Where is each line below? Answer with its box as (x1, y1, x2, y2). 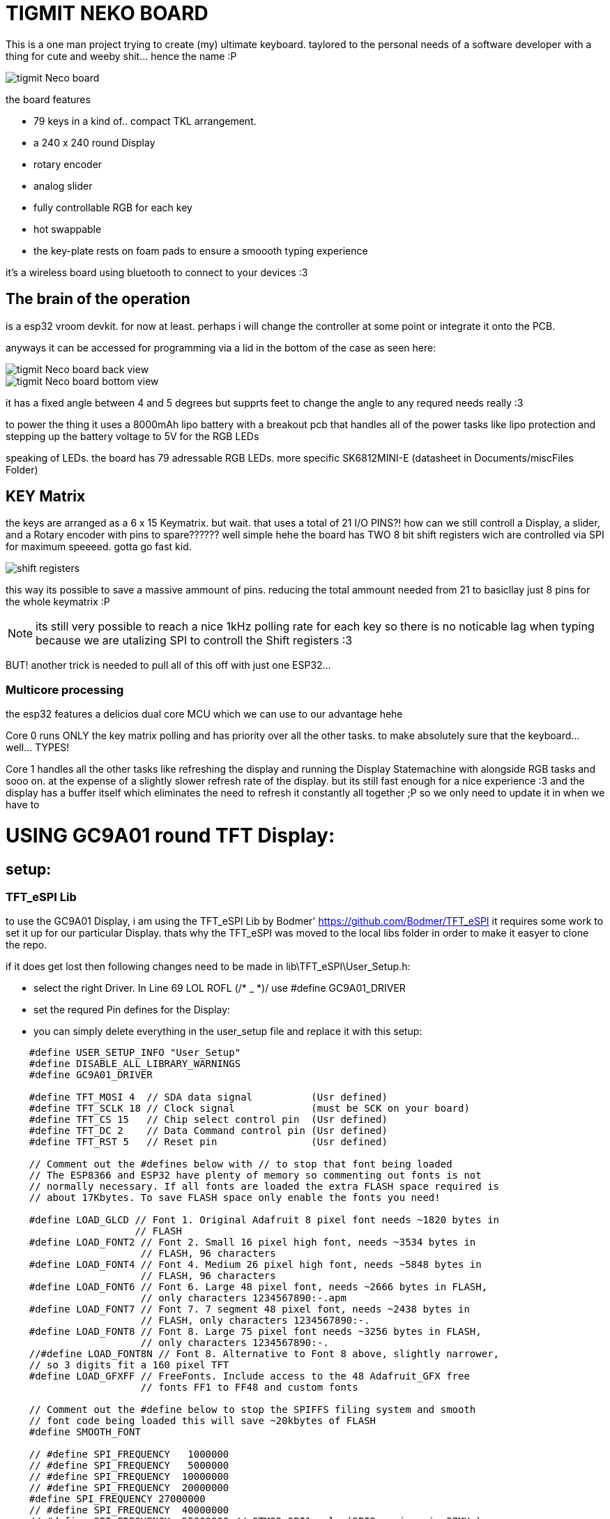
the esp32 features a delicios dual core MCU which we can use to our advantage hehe (6, 708, 403, 720)
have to (6, 799, 40, 811)
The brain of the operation (6, 290, 190, 308)
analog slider (33, 179, 93, 192)
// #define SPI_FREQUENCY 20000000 (29, 1482, 229, 1494)
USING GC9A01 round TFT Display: (6, 823, 335, 847)
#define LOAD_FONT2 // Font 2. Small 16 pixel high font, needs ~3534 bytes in (29, 1237, 476, 1248)
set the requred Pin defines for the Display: (33, 1004, 231, 1016)
